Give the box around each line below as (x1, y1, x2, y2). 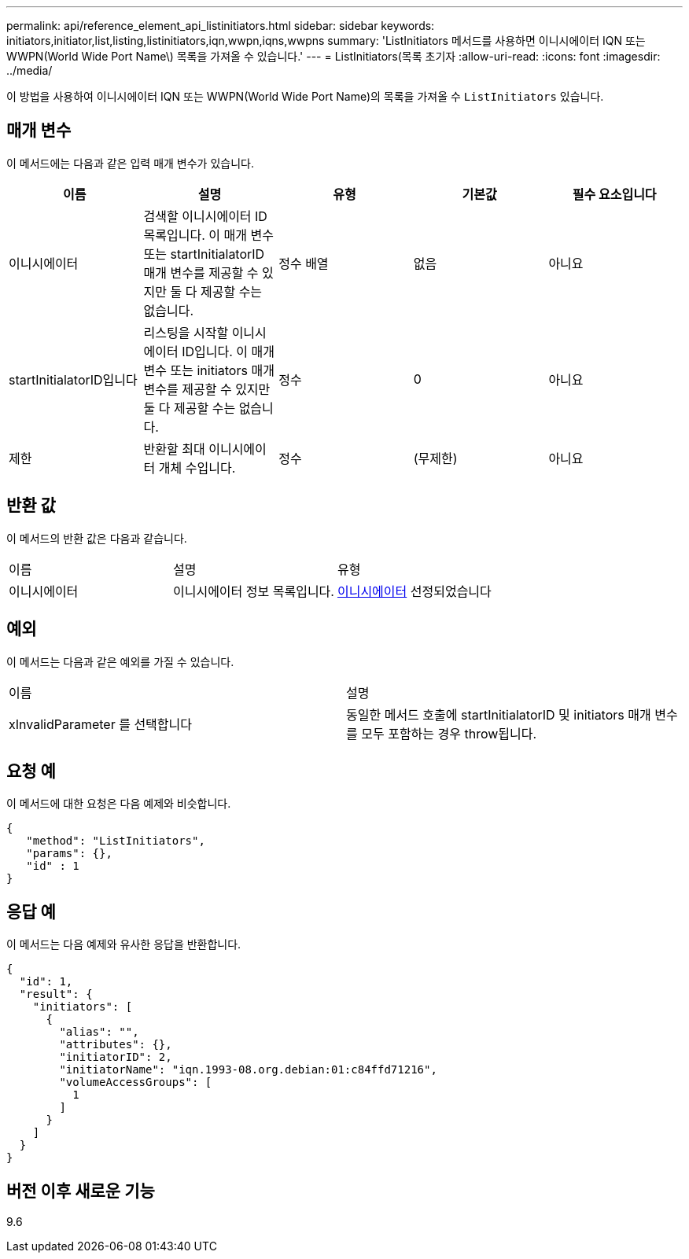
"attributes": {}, (59, 1038, 172, 1051)
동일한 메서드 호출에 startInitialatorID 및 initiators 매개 (346, 706, 651, 723)
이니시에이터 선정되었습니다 (337, 583, 492, 599)
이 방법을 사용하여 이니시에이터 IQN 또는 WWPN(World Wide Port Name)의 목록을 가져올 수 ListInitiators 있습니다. (6, 90, 604, 103)
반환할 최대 (143, 440, 205, 457)
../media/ (6, 64, 53, 77)
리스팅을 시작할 (143, 324, 229, 341)
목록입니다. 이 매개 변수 (143, 226, 274, 243)
